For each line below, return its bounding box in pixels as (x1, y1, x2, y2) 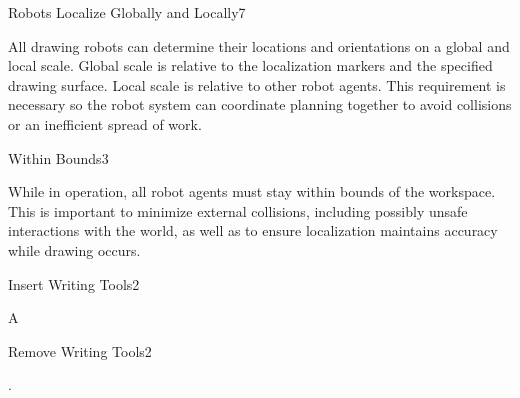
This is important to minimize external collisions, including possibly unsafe (8, 200, 468, 221)
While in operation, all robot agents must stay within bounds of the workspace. (8, 181, 496, 202)
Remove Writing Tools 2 (8, 340, 152, 361)
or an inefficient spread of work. (8, 113, 202, 134)
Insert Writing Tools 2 (8, 273, 140, 294)
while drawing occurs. (8, 239, 141, 260)
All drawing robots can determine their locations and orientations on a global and (8, 35, 510, 56)
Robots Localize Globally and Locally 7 (8, 2, 246, 22)
